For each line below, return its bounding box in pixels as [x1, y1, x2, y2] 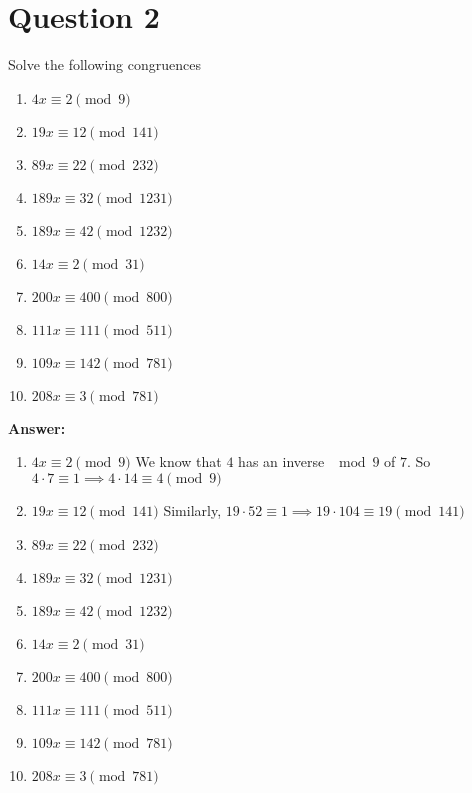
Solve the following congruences [8, 54, 202, 75]
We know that [135, 451, 222, 472]
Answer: [8, 417, 66, 438]
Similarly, [163, 499, 222, 520]
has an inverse [238, 451, 325, 472]
